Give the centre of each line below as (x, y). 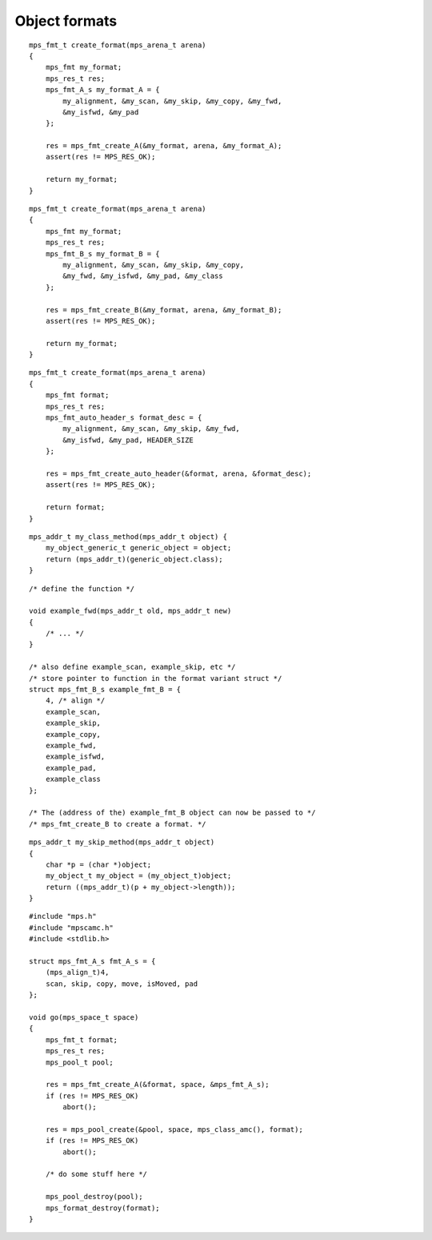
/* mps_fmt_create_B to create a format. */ (118, 824)
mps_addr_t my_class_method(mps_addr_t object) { (128, 536)
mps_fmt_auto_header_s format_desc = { (124, 418)
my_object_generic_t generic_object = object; (138, 548)
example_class (73, 779)
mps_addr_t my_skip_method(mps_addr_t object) (122, 842)
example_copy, (73, 734)
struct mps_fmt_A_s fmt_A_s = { (92, 962)
